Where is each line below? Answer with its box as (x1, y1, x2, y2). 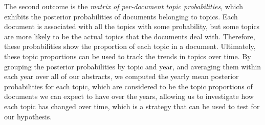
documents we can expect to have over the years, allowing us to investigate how (4, 91, 254, 102)
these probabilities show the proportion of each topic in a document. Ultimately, (4, 41, 256, 52)
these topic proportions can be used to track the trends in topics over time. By (4, 51, 251, 61)
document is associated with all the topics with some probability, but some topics (4, 21, 260, 32)
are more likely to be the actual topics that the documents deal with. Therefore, (4, 31, 255, 41)
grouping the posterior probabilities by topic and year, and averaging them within (4, 61, 261, 71)
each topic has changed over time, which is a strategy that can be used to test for (4, 101, 260, 111)
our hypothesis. (4, 111, 52, 121)
